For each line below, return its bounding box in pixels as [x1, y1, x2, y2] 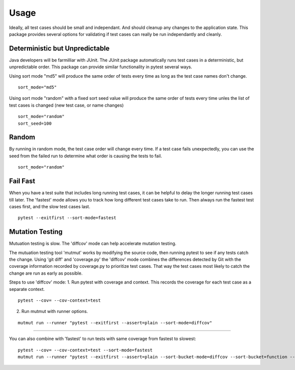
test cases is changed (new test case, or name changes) [9, 102, 124, 108]
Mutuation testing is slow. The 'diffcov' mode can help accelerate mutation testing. [9, 241, 177, 247]
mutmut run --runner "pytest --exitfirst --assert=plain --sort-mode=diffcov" [18, 320, 212, 325]
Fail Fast [9, 177, 35, 185]
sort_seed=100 [18, 120, 52, 126]
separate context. [9, 286, 45, 292]
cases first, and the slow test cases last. [9, 203, 90, 209]
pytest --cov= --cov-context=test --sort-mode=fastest [18, 347, 153, 353]
